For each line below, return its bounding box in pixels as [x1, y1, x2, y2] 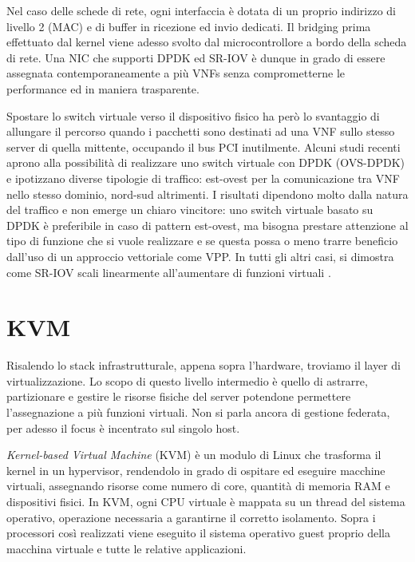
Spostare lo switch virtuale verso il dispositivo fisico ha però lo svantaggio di [6, 107, 380, 124]
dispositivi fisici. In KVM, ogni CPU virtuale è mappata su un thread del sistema [6, 493, 405, 509]
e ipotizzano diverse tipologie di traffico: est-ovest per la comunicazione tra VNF [6, 169, 400, 186]
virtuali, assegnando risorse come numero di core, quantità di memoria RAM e [6, 477, 390, 494]
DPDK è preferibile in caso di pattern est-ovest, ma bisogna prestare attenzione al [6, 216, 409, 233]
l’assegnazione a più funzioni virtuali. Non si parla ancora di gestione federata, [6, 404, 390, 420]
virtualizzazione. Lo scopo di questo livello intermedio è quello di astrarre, [6, 372, 368, 389]
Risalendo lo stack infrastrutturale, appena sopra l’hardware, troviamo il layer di [6, 357, 401, 374]
